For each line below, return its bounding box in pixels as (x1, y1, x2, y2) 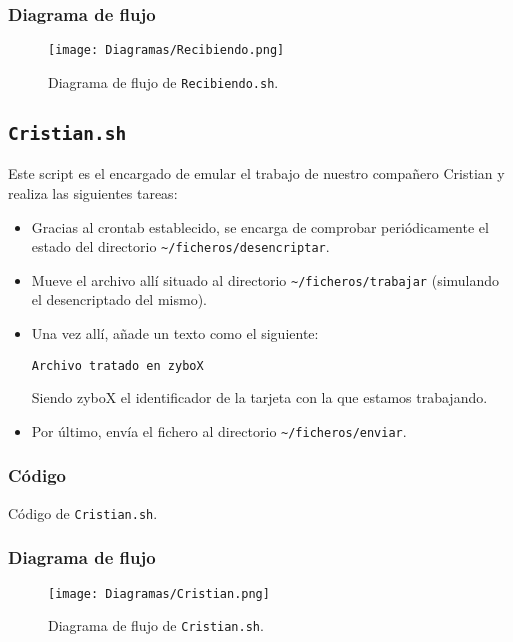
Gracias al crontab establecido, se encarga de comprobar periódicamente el (31, 216, 489, 237)
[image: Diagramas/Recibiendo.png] (48, 43, 285, 58)
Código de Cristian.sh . (8, 502, 158, 523)
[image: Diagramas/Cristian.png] (48, 586, 270, 601)
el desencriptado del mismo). (31, 289, 207, 310)
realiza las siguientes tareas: (8, 182, 178, 203)
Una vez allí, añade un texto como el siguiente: (31, 323, 319, 343)
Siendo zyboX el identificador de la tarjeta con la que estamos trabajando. (31, 387, 488, 408)
